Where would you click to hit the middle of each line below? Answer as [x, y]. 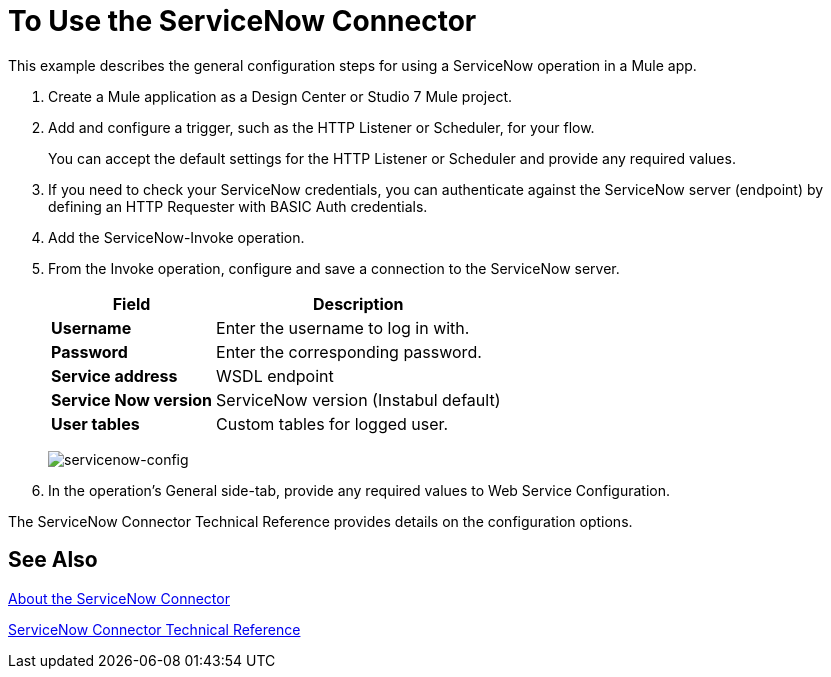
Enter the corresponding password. [349, 351]
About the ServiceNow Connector [119, 598]
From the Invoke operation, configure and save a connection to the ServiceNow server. [334, 268]
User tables [95, 423]
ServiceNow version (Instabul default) [358, 399]
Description [358, 303]
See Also [53, 560]
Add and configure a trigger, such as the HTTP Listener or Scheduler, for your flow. [321, 127]
